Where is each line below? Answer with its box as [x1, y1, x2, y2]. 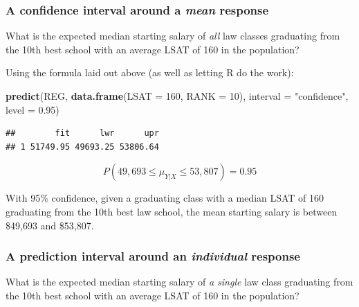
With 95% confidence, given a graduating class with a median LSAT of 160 [6, 191, 324, 205]
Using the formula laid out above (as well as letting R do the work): [6, 65, 294, 80]
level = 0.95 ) [6, 102, 59, 116]
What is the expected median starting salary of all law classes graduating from [6, 28, 340, 43]
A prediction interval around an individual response [6, 247, 300, 265]
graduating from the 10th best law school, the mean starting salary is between [6, 204, 338, 218]
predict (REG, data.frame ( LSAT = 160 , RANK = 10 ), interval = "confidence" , [6, 89, 349, 103]
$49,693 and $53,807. [6, 218, 94, 232]
